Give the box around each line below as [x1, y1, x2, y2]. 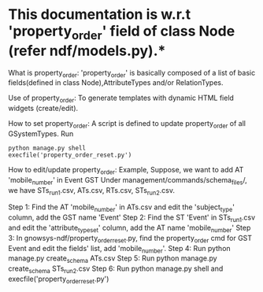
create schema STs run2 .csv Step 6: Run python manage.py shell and [8, 264, 224, 275]
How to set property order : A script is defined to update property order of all [8, 119, 246, 130]
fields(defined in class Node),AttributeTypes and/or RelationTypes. [8, 78, 224, 87]
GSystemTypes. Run [8, 128, 74, 139]
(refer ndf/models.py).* [8, 42, 166, 60]
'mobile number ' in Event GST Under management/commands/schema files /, [8, 175, 248, 187]
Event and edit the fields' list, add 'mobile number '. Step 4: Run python [8, 243, 231, 255]
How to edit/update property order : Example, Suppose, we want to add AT [8, 164, 244, 176]
